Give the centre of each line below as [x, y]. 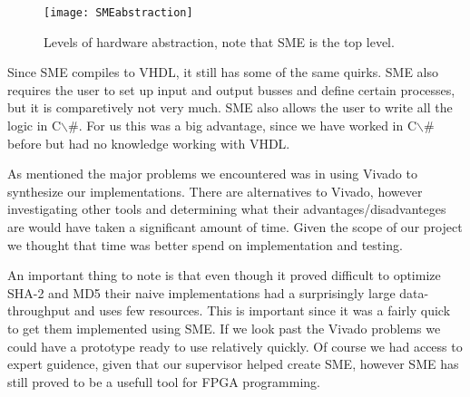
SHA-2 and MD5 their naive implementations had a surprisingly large [201, 292]
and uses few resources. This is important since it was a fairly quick [262, 310]
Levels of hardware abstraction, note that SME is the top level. [219, 41]
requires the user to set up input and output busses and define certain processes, [231, 89]
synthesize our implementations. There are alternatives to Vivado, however [215, 191]
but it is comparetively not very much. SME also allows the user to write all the [230, 107]
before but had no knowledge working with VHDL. [149, 143]
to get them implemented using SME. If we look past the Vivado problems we [224, 328]
